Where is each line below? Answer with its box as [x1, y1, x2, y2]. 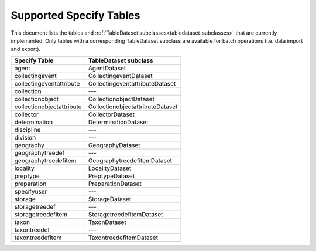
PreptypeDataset [88, 172, 135, 180]
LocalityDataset [88, 164, 132, 172]
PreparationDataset [88, 179, 142, 188]
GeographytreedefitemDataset [88, 156, 173, 164]
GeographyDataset [88, 141, 140, 149]
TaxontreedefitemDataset [88, 233, 158, 242]
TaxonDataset [88, 218, 126, 226]
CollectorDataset [88, 110, 135, 118]
